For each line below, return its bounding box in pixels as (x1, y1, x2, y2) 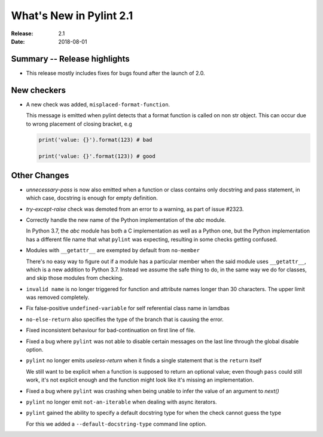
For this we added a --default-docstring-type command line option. (26, 420, 207, 427)
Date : (11, 38, 25, 45)
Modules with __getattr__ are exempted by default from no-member (26, 247, 200, 254)
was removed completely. (26, 294, 90, 301)
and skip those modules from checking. (26, 274, 124, 282)
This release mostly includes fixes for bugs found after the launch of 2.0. (26, 69, 205, 77)
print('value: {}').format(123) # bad (38, 136, 153, 143)
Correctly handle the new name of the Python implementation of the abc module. (26, 216, 226, 224)
